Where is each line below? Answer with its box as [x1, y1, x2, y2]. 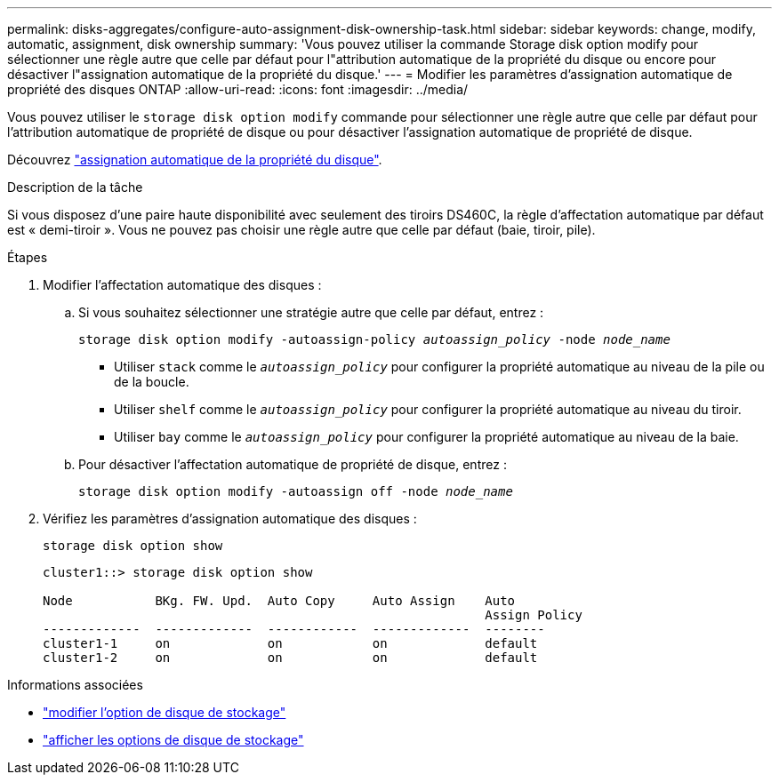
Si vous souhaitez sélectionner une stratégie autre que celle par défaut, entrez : [78, 305, 544, 320]
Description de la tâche [7, 180, 143, 195]
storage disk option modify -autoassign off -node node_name [78, 484, 513, 499]
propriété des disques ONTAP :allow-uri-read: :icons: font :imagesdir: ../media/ [7, 82, 469, 97]
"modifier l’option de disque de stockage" [43, 705, 286, 720]
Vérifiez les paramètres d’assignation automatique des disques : [43, 511, 417, 526]
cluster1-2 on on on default [43, 650, 538, 665]
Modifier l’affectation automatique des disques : [43, 277, 322, 292]
